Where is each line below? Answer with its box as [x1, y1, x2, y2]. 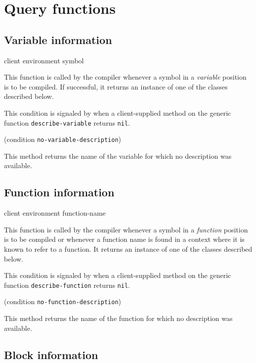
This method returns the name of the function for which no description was [4, 313, 233, 323]
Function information [4, 184, 115, 200]
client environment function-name [4, 208, 106, 218]
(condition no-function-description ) [4, 296, 122, 307]
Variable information [4, 32, 112, 47]
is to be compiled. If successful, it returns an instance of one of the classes [4, 81, 228, 91]
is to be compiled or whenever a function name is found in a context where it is [4, 234, 245, 244]
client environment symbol [4, 55, 84, 65]
